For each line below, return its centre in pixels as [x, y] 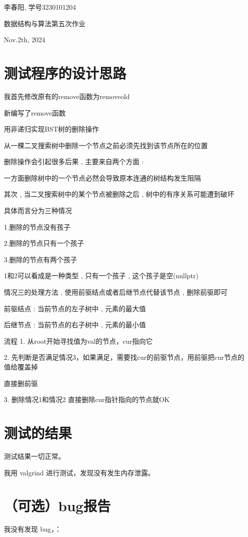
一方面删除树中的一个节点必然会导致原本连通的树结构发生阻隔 [102, 177]
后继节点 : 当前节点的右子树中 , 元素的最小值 [75, 325]
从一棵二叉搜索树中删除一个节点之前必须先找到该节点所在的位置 [106, 145]
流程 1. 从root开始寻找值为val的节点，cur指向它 [78, 341]
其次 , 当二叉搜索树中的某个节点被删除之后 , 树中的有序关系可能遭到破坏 [119, 194]
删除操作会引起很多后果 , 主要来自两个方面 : [74, 161]
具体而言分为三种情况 [38, 210]
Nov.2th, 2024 [25, 40]
